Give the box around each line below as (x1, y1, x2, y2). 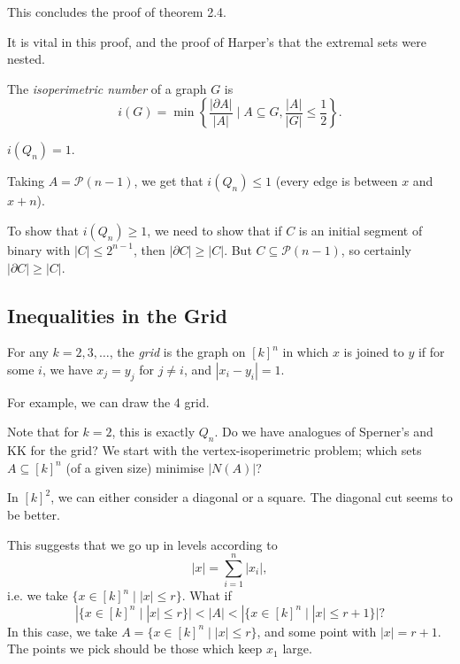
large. (282, 639, 312, 658)
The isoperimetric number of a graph (7, 79, 207, 97)
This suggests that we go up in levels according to (7, 535, 278, 553)
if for (418, 343, 445, 361)
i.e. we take (7, 586, 68, 605)
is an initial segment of (298, 220, 423, 239)
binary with (7, 240, 71, 259)
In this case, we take (7, 622, 118, 640)
